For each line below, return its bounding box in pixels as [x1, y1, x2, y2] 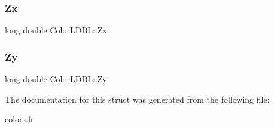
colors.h [5, 113, 33, 125]
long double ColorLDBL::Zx [5, 24, 107, 36]
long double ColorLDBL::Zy [5, 73, 107, 85]
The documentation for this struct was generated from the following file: [5, 92, 270, 105]
